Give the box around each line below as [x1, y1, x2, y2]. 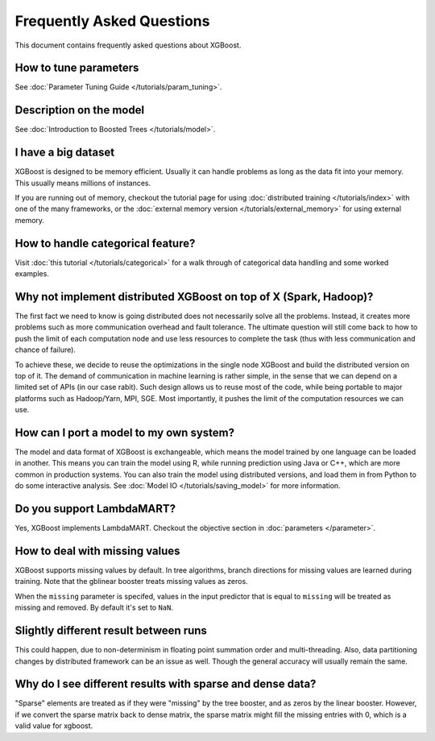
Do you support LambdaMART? [14, 502, 176, 515]
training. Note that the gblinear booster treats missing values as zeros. [14, 577, 249, 586]
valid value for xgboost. [14, 721, 93, 731]
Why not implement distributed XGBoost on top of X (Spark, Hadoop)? [14, 290, 374, 304]
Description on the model [14, 103, 145, 117]
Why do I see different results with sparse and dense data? [14, 677, 317, 691]
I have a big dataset [14, 146, 115, 159]
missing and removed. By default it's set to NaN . [14, 602, 173, 612]
